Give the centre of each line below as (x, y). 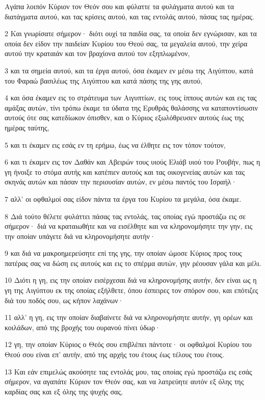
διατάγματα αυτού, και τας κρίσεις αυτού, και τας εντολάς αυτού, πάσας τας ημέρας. (129, 16)
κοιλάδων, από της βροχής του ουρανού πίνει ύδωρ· (83, 327)
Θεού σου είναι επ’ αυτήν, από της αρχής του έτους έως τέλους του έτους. (114, 354)
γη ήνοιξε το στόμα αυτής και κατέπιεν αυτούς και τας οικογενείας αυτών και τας (125, 171)
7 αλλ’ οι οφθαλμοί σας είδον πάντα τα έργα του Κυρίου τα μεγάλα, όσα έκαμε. (123, 198)
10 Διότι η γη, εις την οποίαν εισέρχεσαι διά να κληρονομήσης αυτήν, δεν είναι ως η (131, 280)
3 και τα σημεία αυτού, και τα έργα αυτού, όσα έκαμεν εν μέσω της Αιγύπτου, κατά (129, 70)
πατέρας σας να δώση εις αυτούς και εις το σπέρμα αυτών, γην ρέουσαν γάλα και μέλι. (133, 263)
